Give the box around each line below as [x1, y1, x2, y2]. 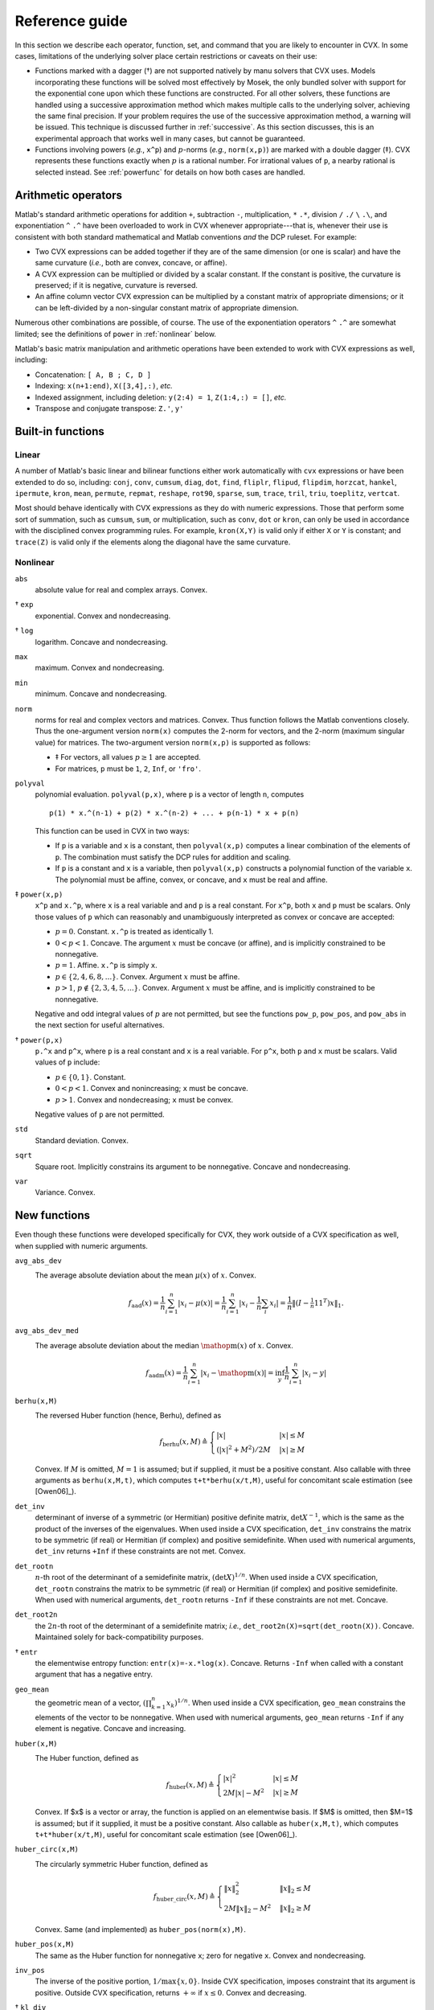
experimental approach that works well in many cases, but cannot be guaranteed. [35, 133, 305, 143]
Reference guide [14, 12, 128, 30]
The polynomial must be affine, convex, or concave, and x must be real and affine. [55, 875, 328, 884]
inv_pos [14, 1966, 46, 1975]
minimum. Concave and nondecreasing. [35, 689, 167, 699]
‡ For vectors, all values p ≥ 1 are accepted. [55, 753, 201, 762]
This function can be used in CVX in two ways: [35, 827, 190, 836]
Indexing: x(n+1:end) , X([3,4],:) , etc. [35, 381, 173, 391]
